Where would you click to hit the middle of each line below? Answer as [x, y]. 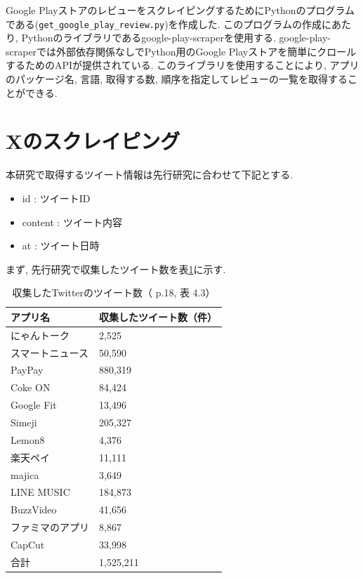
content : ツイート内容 [72, 222]
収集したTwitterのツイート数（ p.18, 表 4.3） [114, 293]
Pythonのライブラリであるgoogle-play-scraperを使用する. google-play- [176, 38]
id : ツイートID [56, 198]
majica [25, 474]
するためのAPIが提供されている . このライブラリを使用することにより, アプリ [183, 65]
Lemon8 [28, 439]
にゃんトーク [40, 335]
